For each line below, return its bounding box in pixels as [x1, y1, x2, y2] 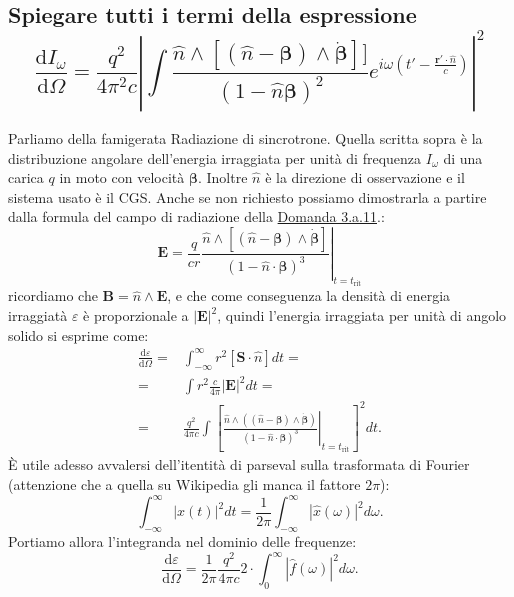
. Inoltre [197, 167, 248, 188]
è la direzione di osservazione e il [265, 167, 465, 188]
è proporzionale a [83, 305, 189, 325]
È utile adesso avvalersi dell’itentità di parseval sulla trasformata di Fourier [8, 454, 470, 475]
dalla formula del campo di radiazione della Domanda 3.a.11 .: [8, 206, 385, 227]
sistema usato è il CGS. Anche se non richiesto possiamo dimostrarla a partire [8, 186, 487, 207]
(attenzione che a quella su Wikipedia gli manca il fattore [8, 474, 361, 495]
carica [8, 167, 44, 188]
